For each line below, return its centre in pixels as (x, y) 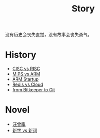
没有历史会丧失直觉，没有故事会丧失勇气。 (49, 35)
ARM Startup (25, 79)
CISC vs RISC (26, 69)
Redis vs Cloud (28, 84)
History (21, 55)
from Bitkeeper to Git (34, 90)
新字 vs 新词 (25, 131)
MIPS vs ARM (26, 74)
